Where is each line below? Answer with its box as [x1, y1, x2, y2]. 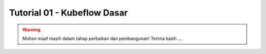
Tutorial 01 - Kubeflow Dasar [9, 7, 128, 18]
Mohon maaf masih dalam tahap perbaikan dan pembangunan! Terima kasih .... [22, 36, 183, 41]
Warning [22, 27, 40, 33]
